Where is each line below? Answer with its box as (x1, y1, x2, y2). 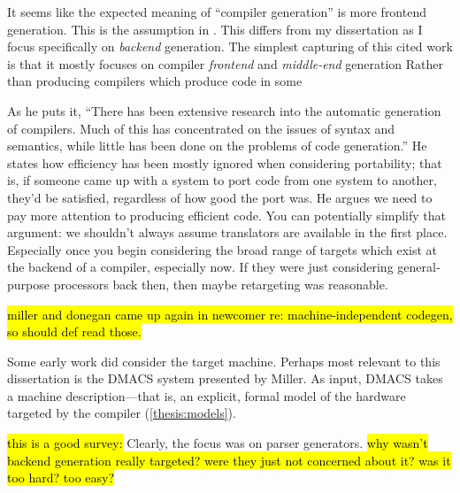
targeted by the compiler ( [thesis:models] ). (7, 404, 236, 422)
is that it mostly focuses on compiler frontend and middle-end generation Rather (7, 54, 444, 73)
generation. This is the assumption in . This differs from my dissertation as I (7, 19, 423, 38)
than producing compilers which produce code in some (7, 72, 303, 90)
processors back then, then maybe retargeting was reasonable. (53, 274, 388, 293)
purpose (7, 274, 50, 293)
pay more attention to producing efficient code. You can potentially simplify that (7, 205, 447, 224)
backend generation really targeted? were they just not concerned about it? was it (7, 451, 451, 469)
